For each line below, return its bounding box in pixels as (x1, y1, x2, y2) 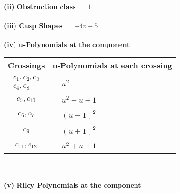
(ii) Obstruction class (4, 1, 76, 11)
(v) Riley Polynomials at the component (4, 180, 141, 190)
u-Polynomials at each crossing (52, 59, 172, 71)
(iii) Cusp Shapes (4, 20, 63, 31)
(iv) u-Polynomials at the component (4, 39, 130, 49)
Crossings (8, 59, 45, 71)
